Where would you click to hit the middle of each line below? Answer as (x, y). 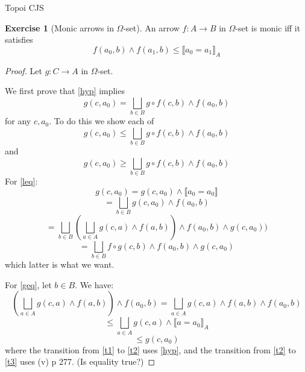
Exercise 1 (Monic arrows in (59, 27)
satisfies (19, 39)
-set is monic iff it (268, 27)
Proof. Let (24, 70)
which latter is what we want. (60, 264)
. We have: (94, 284)
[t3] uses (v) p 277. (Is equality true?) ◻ (80, 361)
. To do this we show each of (102, 121)
